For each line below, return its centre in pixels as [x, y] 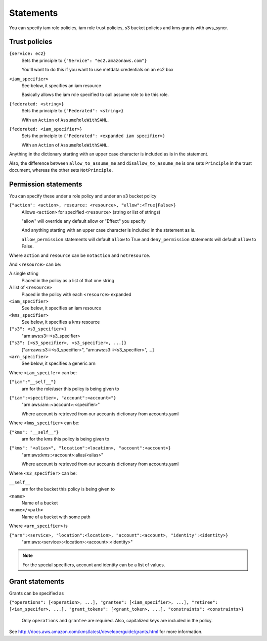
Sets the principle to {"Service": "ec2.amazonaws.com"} [84, 60]
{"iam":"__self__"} [33, 382]
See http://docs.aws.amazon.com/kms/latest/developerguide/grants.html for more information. [106, 632]
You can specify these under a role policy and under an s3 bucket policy [83, 196]
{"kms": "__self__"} [34, 432]
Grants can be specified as [37, 593]
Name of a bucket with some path [56, 517]
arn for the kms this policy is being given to [66, 439]
